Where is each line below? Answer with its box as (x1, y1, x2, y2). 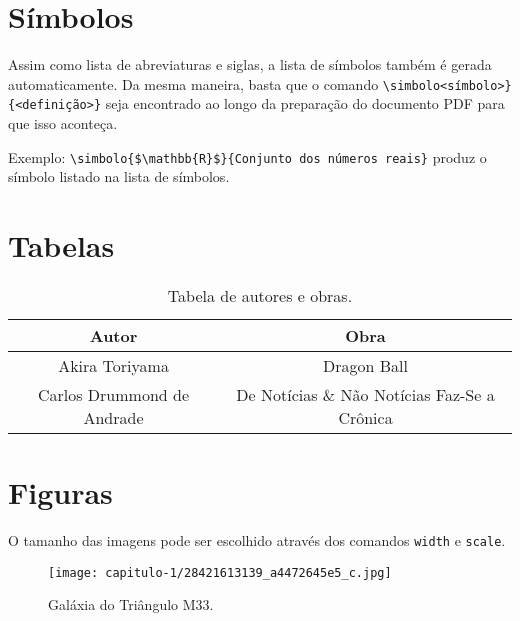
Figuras (8, 472, 113, 513)
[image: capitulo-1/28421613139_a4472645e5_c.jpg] (48, 565, 392, 580)
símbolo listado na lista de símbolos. (8, 166, 230, 187)
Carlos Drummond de (37, 383, 190, 406)
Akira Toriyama (58, 354, 169, 377)
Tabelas (8, 225, 115, 266)
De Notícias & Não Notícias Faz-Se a (236, 383, 495, 406)
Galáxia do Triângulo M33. (48, 594, 214, 615)
